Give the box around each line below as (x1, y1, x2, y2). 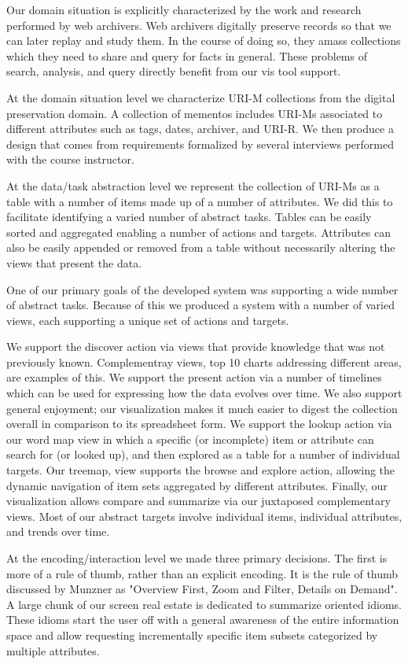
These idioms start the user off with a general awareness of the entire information (6, 611, 399, 628)
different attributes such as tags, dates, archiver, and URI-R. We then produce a (6, 120, 394, 137)
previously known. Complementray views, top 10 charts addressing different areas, (6, 353, 402, 370)
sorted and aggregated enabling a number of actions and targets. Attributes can (6, 223, 391, 240)
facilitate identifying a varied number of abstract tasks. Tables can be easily (6, 208, 372, 225)
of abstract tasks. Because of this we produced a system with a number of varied (6, 297, 395, 313)
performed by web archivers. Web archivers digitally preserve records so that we (6, 17, 391, 33)
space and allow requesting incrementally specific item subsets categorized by (6, 626, 378, 643)
